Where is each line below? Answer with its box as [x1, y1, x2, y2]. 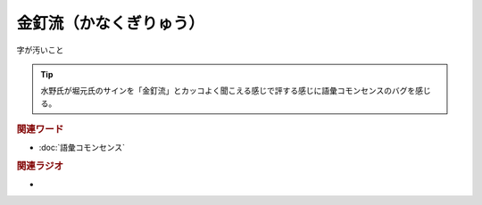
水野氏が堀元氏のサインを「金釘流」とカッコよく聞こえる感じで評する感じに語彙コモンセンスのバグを [40, 86, 416, 96]
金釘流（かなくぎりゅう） [16, 13, 205, 33]
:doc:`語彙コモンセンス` [38, 143, 125, 153]
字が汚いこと [16, 45, 64, 55]
